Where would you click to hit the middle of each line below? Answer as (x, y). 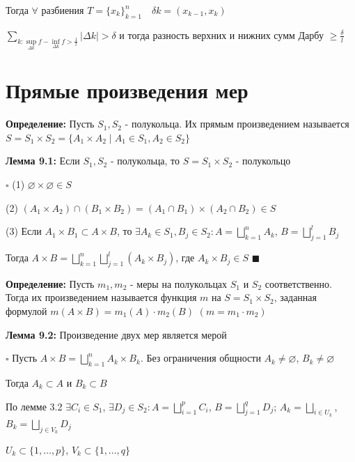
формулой (26, 311)
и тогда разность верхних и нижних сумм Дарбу (221, 34)
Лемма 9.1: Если (43, 161)
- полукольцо (263, 161)
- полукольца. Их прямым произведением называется (237, 124)
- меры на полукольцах (179, 283)
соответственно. (298, 283)
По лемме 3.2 (34, 406)
